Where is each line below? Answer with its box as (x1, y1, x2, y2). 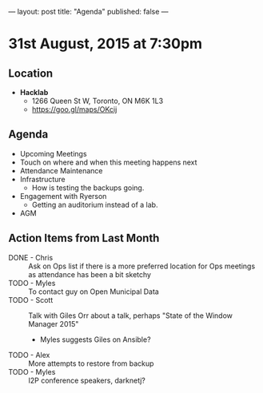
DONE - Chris (8, 252, 54, 262)
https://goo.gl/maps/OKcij (31, 105, 118, 114)
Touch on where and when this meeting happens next (19, 157, 197, 167)
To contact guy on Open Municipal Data (28, 287, 160, 296)
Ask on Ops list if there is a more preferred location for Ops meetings (28, 261, 256, 271)
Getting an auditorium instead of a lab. (31, 200, 158, 209)
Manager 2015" (28, 319, 79, 328)
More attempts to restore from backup (28, 359, 154, 368)
